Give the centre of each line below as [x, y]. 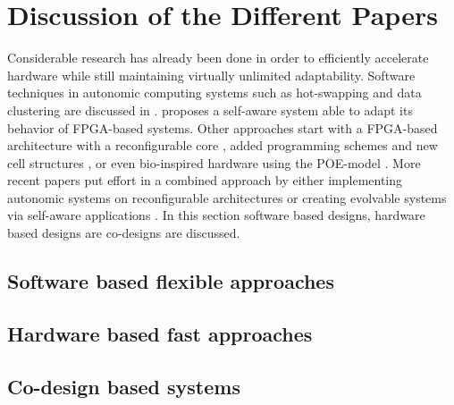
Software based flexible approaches [171, 281]
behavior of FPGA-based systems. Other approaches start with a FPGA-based [223, 127]
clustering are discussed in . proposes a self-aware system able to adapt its [210, 110]
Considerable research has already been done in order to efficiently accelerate [218, 58]
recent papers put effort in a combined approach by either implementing [205, 180]
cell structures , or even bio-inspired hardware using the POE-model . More [214, 162]
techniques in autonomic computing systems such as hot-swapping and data [214, 93]
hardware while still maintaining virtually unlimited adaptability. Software [211, 75]
